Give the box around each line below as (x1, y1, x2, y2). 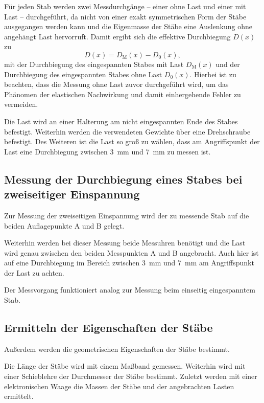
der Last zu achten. (4, 267, 64, 278)
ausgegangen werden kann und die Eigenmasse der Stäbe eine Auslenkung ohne (4, 21, 252, 32)
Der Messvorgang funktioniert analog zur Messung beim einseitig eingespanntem (4, 284, 255, 295)
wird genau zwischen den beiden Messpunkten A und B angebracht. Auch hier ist (4, 247, 259, 258)
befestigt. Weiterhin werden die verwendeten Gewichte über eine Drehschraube (4, 126, 251, 137)
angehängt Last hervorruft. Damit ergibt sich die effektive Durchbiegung (4, 31, 231, 41)
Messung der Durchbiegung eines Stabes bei (4, 171, 243, 187)
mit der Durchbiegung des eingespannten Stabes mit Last (4, 58, 184, 69)
